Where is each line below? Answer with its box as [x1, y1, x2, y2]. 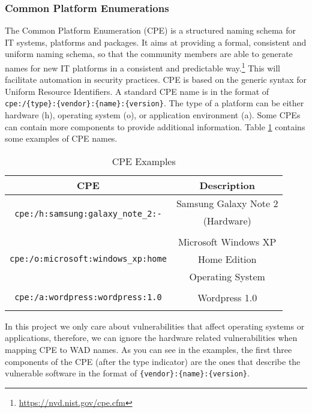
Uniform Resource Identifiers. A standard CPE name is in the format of [5, 85, 269, 97]
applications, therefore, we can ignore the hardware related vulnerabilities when [5, 331, 298, 344]
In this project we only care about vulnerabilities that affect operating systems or [5, 319, 305, 332]
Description [199, 178, 255, 192]
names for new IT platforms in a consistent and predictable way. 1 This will [5, 60, 281, 74]
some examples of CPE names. [5, 132, 118, 145]
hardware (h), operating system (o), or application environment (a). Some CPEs [5, 109, 301, 121]
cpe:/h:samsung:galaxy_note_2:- [14, 208, 162, 219]
